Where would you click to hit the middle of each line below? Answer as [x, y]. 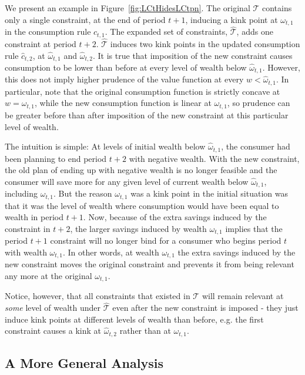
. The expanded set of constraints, [166, 31]
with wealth [26, 252]
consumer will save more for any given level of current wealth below [127, 181]
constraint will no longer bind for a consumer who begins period [166, 240]
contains [277, 8]
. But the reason [83, 193]
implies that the [254, 228]
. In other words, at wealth [111, 252]
